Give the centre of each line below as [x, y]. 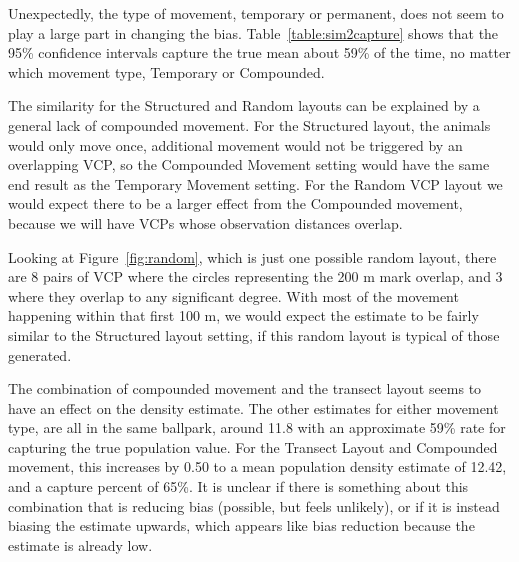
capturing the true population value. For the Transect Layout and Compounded [253, 446]
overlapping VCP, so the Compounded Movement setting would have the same [249, 164]
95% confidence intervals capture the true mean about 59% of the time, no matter [259, 52]
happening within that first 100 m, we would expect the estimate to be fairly [243, 315]
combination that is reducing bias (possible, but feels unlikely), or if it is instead [254, 505]
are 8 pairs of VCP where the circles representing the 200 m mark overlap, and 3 [255, 276]
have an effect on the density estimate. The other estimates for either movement [253, 407]
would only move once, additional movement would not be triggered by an [235, 144]
